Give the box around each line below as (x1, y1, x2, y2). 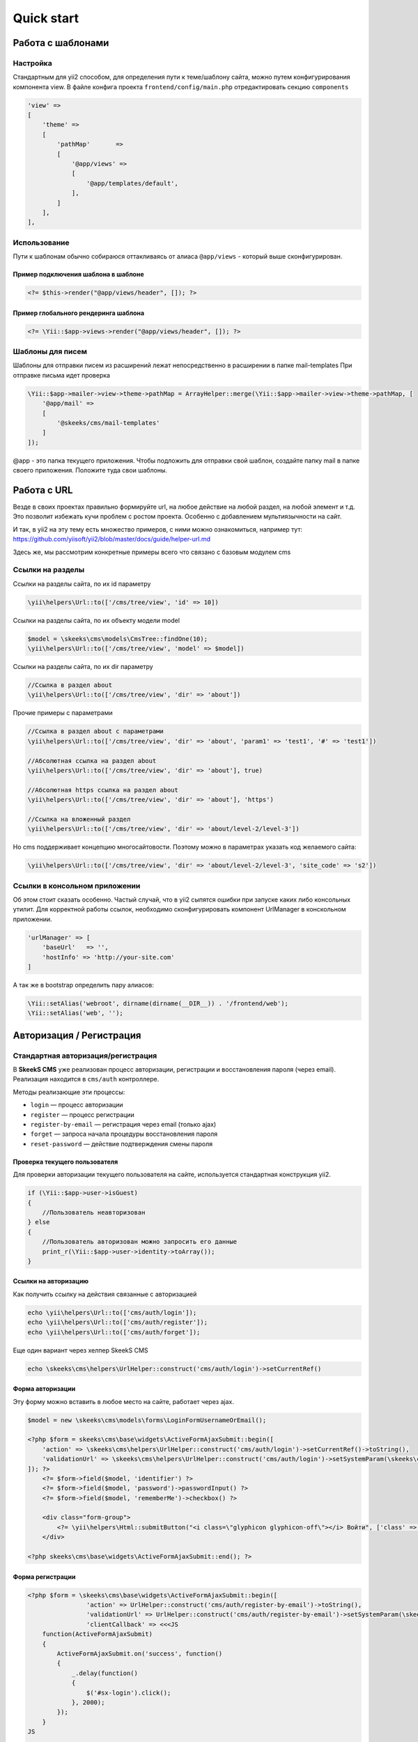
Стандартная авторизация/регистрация (13, 1051, 157, 1061)
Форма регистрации (13, 1572, 76, 1581)
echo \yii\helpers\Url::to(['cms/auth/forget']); (27, 1328, 201, 1336)
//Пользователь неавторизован (42, 1208, 146, 1216)
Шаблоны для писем (13, 347, 87, 357)
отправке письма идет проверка (13, 371, 111, 379)
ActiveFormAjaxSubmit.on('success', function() (56, 1649, 223, 1658)
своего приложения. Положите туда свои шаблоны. (13, 466, 167, 475)
